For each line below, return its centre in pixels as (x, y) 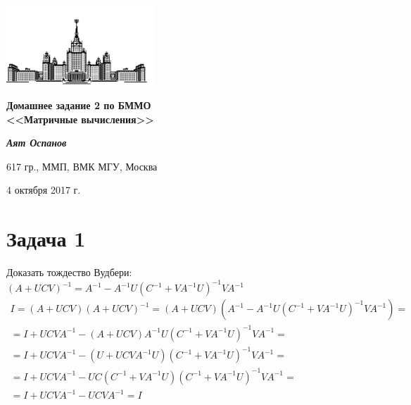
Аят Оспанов (37, 143)
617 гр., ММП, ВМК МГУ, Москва (82, 166)
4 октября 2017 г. (44, 190)
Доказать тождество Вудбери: (69, 272)
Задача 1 (46, 238)
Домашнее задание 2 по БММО (79, 105)
